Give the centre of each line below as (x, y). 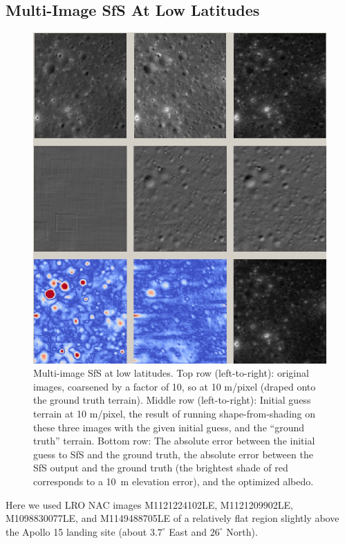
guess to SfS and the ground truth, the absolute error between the (173, 454)
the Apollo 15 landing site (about (76, 531)
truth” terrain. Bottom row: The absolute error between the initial (174, 441)
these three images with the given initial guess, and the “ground (169, 427)
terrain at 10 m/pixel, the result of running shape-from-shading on (175, 414)
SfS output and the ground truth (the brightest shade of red (161, 468)
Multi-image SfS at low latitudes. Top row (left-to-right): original (171, 373)
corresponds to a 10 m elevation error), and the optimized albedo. (174, 481)
